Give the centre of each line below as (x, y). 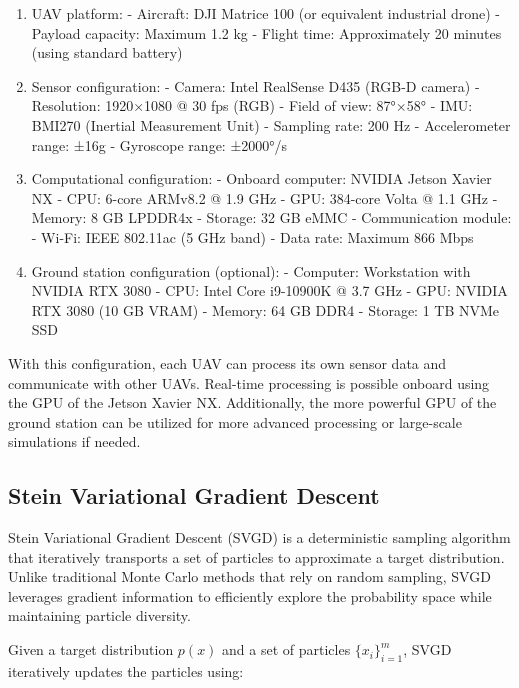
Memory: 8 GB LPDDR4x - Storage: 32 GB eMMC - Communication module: (271, 217)
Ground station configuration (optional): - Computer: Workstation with (251, 270)
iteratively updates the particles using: (126, 670)
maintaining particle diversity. (99, 615)
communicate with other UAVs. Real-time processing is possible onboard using (249, 382)
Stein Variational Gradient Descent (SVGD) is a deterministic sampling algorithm (259, 537)
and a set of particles (286, 649)
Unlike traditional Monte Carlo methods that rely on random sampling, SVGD (249, 576)
